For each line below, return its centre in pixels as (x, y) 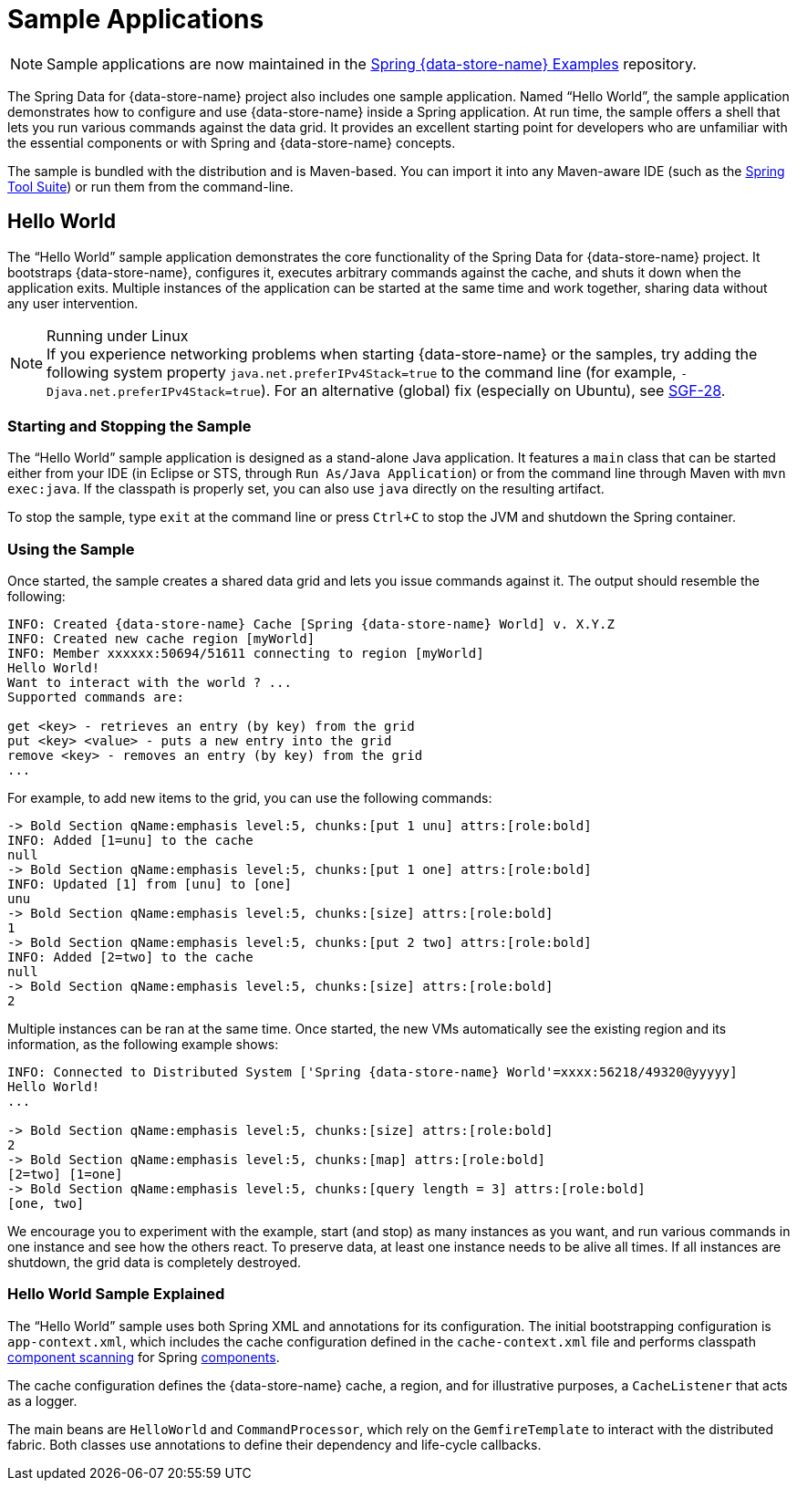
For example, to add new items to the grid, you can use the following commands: (250, 798)
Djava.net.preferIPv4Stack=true (154, 391)
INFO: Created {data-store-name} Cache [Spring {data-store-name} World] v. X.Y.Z (311, 624)
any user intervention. (73, 303)
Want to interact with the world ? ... (150, 683)
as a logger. (42, 1400)
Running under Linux (118, 335)
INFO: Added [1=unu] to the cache (130, 841)
